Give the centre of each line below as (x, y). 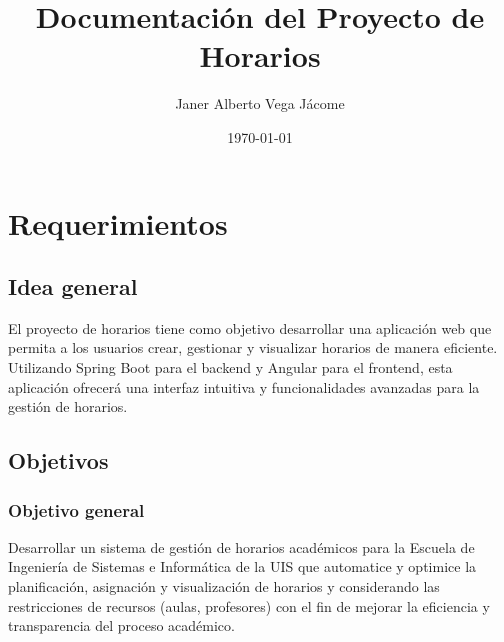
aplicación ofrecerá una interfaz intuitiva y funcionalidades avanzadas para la (244, 386)
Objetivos (58, 460)
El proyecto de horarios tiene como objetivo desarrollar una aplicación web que (250, 327)
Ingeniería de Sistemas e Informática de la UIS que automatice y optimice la (242, 566)
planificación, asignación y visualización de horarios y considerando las (224, 586)
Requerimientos (118, 222)
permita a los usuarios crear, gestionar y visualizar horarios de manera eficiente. (253, 347)
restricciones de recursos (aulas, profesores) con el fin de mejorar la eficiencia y (249, 605)
